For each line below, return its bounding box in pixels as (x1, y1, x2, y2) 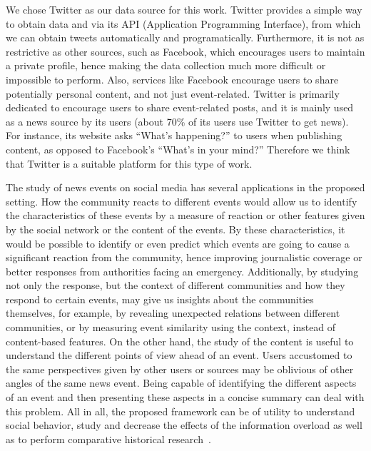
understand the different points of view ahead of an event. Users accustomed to (6, 348, 352, 363)
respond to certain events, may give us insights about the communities (6, 291, 314, 306)
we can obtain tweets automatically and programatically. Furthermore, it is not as (6, 30, 365, 45)
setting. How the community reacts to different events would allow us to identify (6, 193, 357, 208)
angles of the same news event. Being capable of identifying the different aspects (6, 375, 357, 390)
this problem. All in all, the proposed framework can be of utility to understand (6, 403, 355, 418)
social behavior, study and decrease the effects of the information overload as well (6, 417, 362, 432)
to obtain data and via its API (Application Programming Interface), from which (6, 16, 361, 31)
